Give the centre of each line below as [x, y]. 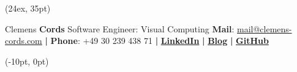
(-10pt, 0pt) [27, 61]
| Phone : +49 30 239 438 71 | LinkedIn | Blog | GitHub [157, 41]
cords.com [24, 41]
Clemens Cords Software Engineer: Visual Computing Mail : [120, 28]
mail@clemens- [265, 28]
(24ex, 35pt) [28, 8]
